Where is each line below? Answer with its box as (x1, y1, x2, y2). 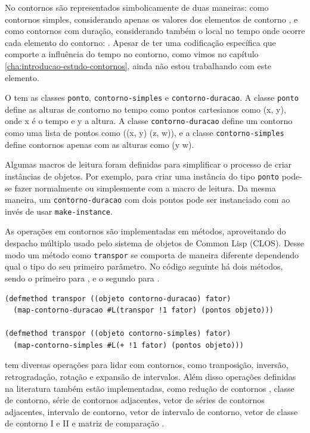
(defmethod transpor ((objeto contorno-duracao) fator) (5, 294, 231, 303)
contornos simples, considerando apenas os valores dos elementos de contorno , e (5, 13, 298, 25)
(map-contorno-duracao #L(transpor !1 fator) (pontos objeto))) (13, 306, 274, 315)
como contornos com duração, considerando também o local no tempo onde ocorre (5, 24, 305, 37)
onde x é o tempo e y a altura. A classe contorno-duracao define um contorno (5, 115, 293, 127)
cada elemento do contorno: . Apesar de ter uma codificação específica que (5, 36, 276, 48)
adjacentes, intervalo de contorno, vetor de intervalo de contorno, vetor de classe (5, 405, 298, 417)
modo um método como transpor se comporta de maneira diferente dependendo (5, 248, 299, 261)
